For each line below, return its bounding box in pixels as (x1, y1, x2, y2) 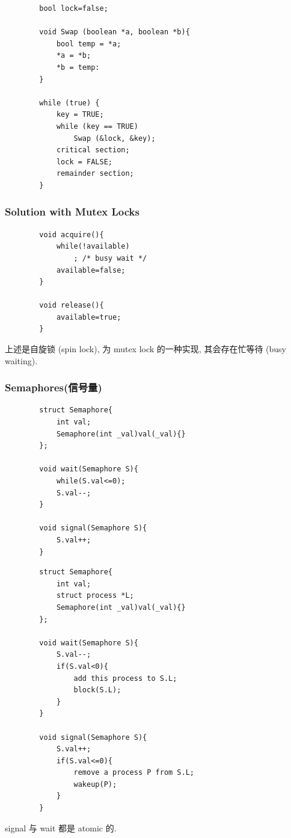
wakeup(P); (73, 780, 117, 789)
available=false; (56, 265, 126, 275)
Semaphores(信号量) (5, 380, 102, 395)
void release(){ (39, 301, 104, 310)
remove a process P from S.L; (73, 768, 194, 777)
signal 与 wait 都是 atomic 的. (5, 821, 117, 834)
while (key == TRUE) (56, 122, 138, 131)
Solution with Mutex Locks (5, 204, 139, 219)
